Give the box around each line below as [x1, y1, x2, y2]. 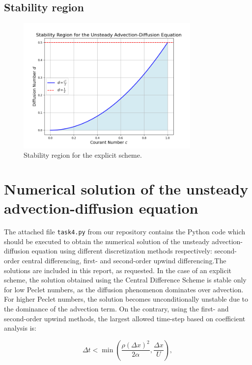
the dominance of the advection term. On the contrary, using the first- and [4, 303, 229, 313]
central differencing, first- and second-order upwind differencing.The [22, 255, 226, 265]
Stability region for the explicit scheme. [24, 150, 142, 160]
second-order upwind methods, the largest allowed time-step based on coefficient [4, 313, 246, 323]
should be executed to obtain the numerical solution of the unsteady [4, 236, 210, 246]
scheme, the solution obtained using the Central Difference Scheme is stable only [4, 275, 247, 285]
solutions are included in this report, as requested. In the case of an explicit [4, 265, 232, 275]
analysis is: [4, 323, 36, 333]
